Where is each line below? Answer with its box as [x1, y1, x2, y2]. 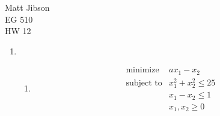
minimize [126, 66, 159, 75]
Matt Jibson [5, 1, 50, 13]
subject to [126, 78, 162, 87]
